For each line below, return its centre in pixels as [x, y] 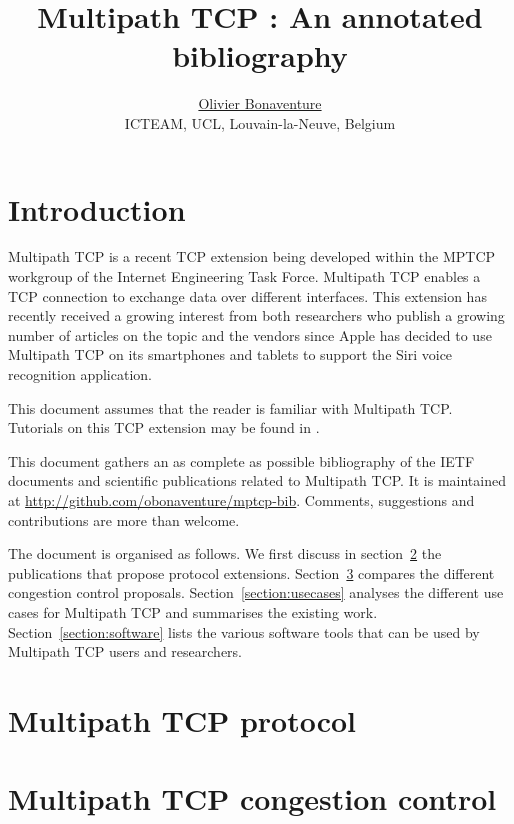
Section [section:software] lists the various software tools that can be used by [244, 631]
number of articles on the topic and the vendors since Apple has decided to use [250, 334]
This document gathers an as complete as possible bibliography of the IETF [241, 460]
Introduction [97, 208]
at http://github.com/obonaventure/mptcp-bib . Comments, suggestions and [241, 499]
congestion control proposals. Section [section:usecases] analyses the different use [256, 592]
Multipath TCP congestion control [252, 798]
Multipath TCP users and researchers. [125, 651]
